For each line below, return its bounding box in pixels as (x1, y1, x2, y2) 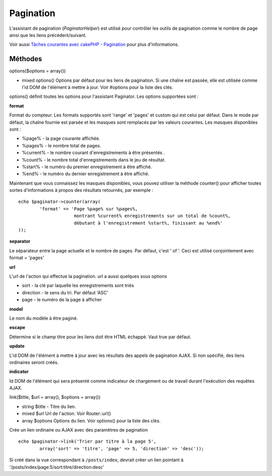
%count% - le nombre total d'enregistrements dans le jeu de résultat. (22, 156, 166, 163)
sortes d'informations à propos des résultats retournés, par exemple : (9, 187, 154, 193)
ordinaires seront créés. (9, 359, 59, 365)
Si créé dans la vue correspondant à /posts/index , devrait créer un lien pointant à (9, 457, 184, 463)
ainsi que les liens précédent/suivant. (9, 32, 87, 38)
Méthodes (9, 55, 42, 63)
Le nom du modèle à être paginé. (9, 315, 78, 321)
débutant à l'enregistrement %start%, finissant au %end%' (74, 220, 223, 226)
